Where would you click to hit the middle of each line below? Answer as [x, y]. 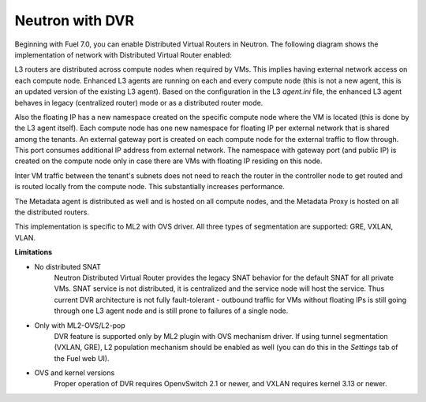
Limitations [34, 252]
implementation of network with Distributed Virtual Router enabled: [123, 54]
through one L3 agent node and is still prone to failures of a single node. [171, 311]
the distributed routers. [52, 212]
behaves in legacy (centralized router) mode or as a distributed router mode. [139, 102]
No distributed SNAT [68, 266]
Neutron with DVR [74, 20]
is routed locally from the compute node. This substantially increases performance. [150, 187]
